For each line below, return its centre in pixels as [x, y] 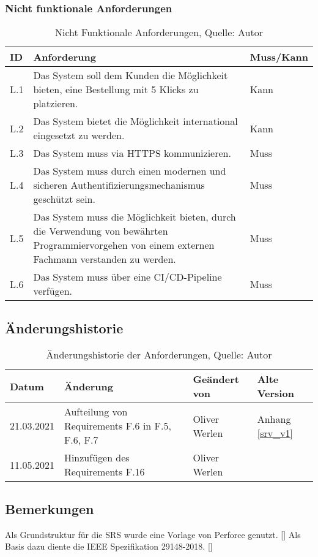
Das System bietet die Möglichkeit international [135, 121]
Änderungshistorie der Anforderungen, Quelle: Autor [159, 355]
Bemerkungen [50, 508]
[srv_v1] [275, 433]
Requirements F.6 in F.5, [117, 426]
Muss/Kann [279, 57]
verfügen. [53, 291]
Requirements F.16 [104, 472]
